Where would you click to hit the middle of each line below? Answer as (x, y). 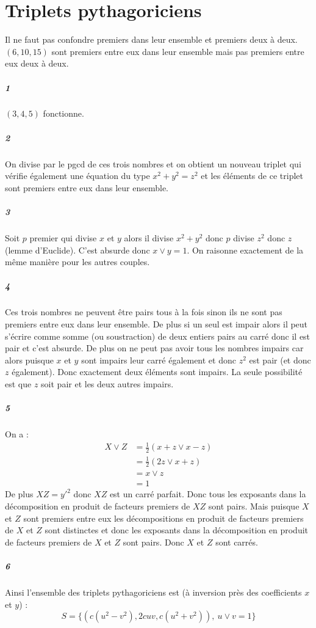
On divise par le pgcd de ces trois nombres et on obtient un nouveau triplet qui (153, 163)
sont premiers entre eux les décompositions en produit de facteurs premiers (163, 518)
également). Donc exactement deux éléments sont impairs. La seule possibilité (157, 372)
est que (18, 383)
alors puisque (29, 360)
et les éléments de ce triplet (252, 176)
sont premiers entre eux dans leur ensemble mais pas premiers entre (178, 51)
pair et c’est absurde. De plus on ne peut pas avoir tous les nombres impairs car (154, 348)
